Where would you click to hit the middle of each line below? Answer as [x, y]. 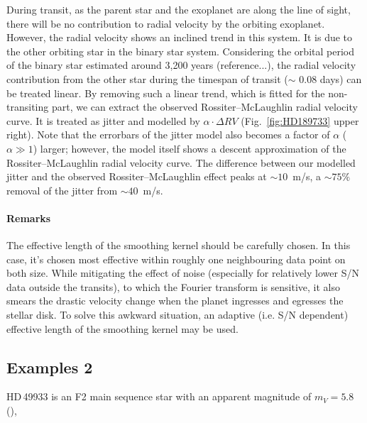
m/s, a [307, 176]
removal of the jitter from [62, 190]
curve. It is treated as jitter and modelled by [103, 120]
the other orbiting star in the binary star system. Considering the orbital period [180, 51]
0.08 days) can [330, 78]
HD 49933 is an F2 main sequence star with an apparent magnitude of [159, 396]
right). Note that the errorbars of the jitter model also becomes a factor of [168, 134]
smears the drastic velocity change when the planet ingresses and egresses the [175, 301]
